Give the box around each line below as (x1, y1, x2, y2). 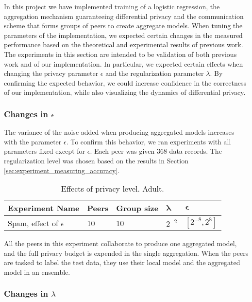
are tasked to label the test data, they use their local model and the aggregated (4, 257, 240, 267)
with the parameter (4, 136, 62, 146)
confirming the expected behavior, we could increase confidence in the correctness (4, 77, 246, 88)
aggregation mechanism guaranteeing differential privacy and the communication (4, 11, 244, 21)
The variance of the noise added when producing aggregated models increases (4, 127, 235, 137)
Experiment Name (8, 202, 80, 214)
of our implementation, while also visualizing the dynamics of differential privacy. (4, 87, 246, 97)
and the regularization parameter (105, 68, 204, 78)
